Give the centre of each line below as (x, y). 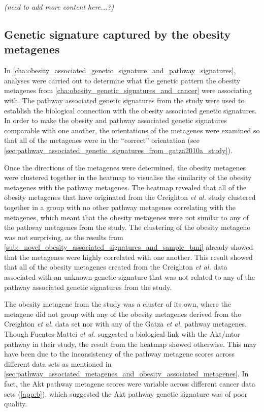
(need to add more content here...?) (59, 7)
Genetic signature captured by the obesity (118, 34)
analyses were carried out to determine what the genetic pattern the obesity (122, 80)
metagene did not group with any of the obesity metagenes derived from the (123, 314)
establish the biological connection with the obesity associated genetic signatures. (130, 110)
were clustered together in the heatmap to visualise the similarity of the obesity (128, 177)
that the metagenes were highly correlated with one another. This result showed (128, 257)
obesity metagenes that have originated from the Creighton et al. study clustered (130, 197)
